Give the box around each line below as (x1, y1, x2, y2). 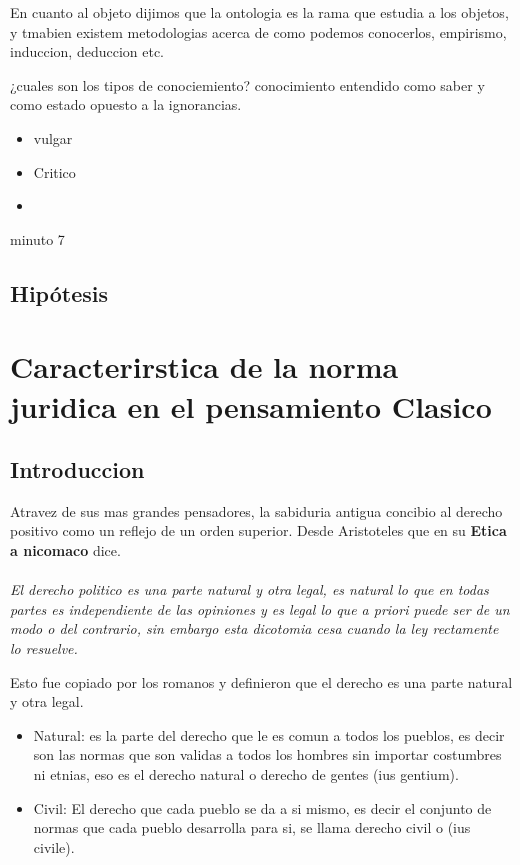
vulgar (33, 127, 73, 148)
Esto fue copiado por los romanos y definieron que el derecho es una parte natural (10, 671, 513, 692)
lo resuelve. (10, 638, 78, 659)
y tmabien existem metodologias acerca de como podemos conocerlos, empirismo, (10, 21, 507, 42)
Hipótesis (10, 277, 108, 308)
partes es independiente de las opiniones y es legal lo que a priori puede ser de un (10, 598, 510, 619)
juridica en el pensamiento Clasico (10, 385, 492, 426)
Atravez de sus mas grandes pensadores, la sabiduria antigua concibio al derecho (10, 500, 503, 521)
